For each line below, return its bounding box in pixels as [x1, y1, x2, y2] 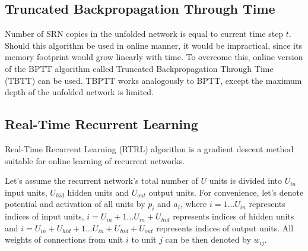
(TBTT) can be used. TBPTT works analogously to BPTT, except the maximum [5, 74, 302, 86]
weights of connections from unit [5, 233, 123, 246]
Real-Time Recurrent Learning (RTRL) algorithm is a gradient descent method [5, 142, 294, 155]
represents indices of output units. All [156, 221, 294, 234]
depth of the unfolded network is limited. [5, 86, 154, 98]
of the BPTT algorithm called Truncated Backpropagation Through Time [5, 62, 274, 74]
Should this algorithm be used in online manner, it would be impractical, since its [5, 39, 302, 51]
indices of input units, [5, 210, 84, 222]
